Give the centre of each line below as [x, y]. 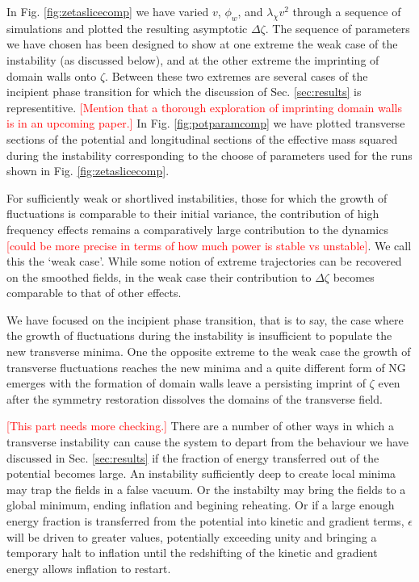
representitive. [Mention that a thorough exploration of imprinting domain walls [205, 107]
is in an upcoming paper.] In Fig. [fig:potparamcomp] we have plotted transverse [206, 123]
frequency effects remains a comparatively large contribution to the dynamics [197, 229]
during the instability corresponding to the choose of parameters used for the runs [209, 155]
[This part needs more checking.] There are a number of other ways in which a [200, 426]
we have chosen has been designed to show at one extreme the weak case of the [202, 44]
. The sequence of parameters [337, 28]
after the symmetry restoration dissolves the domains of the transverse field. [195, 398]
